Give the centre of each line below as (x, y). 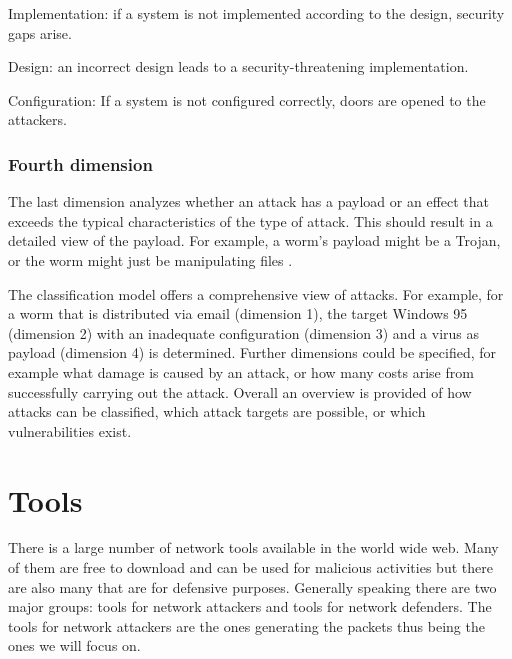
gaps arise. (40, 32)
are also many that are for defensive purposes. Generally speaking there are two (252, 586)
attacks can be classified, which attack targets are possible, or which (217, 411)
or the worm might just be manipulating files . (150, 259)
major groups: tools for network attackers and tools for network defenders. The (250, 606)
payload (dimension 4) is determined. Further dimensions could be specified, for (252, 352)
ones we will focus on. (74, 645)
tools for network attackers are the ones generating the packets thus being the (246, 625)
